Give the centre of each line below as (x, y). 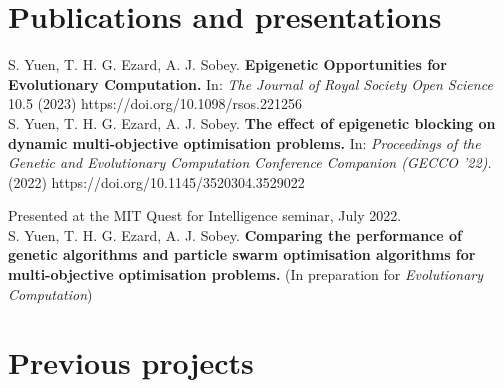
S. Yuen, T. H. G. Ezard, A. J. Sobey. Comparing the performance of (235, 234)
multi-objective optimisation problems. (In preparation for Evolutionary (246, 274)
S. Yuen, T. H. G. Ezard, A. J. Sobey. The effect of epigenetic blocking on (252, 122)
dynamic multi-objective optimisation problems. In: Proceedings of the (244, 142)
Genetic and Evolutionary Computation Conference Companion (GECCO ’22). (250, 162)
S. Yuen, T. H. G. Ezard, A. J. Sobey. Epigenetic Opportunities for (227, 64)
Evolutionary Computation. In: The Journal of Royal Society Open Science (250, 83)
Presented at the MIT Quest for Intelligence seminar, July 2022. (205, 215)
